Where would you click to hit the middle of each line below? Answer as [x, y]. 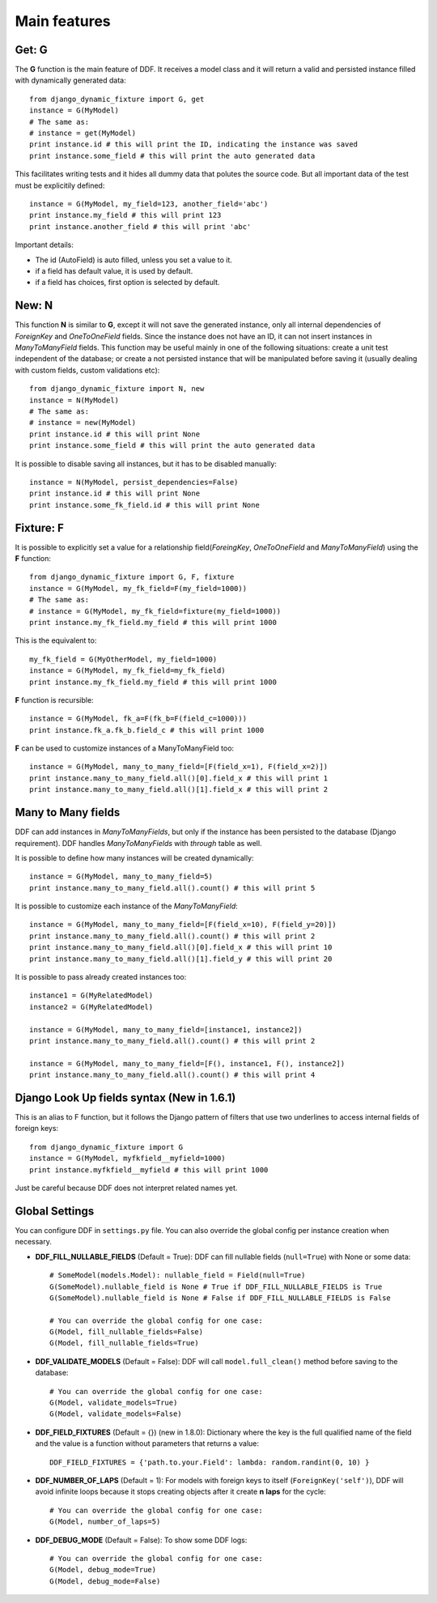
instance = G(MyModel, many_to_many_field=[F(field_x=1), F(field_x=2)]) [179, 767]
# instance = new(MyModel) [83, 423]
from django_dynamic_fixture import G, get [117, 99]
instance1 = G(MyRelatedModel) [91, 995]
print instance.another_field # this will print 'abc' [140, 226]
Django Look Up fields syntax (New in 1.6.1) [125, 1097]
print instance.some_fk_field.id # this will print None [145, 505]
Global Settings [55, 1211]
